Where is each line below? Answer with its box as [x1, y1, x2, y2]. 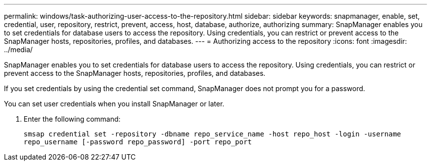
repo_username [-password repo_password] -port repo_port [24, 138, 252, 146]
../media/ [4, 45, 33, 54]
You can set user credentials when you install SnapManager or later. [4, 99, 224, 108]
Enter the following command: [24, 115, 121, 123]
